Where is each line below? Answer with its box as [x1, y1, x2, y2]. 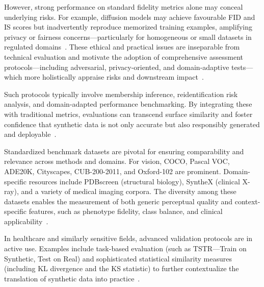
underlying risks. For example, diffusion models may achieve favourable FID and [4, 11, 255, 22]
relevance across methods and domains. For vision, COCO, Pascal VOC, [4, 156, 230, 166]
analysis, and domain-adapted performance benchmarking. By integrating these [4, 99, 252, 109]
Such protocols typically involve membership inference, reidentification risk [4, 88, 238, 99]
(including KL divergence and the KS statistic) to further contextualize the [4, 263, 239, 274]
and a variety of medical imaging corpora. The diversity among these [21, 186, 236, 197]
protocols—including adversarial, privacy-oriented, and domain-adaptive [4, 61, 229, 72]
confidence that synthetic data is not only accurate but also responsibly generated [4, 118, 260, 129]
